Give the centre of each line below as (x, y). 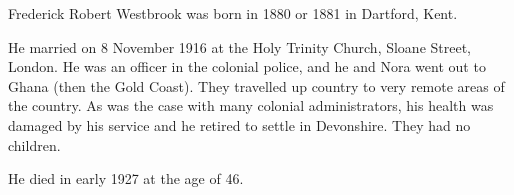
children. (34, 144)
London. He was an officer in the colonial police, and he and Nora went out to (247, 66)
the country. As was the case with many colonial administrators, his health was (251, 105)
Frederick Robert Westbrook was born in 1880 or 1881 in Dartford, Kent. (233, 13)
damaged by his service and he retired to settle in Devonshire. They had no (239, 124)
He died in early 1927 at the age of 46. (126, 178)
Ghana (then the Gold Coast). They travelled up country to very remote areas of (256, 85)
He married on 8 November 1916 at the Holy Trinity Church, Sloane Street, (240, 46)
